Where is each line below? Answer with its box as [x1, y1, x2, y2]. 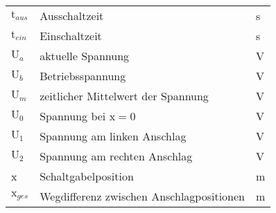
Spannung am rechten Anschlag [40, 148, 193, 164]
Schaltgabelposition [40, 168, 134, 184]
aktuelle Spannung [40, 48, 130, 64]
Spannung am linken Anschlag [40, 128, 187, 144]
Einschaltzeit [40, 28, 102, 44]
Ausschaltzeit [40, 8, 104, 24]
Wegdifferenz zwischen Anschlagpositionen [40, 188, 245, 204]
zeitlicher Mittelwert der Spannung [40, 88, 209, 104]
